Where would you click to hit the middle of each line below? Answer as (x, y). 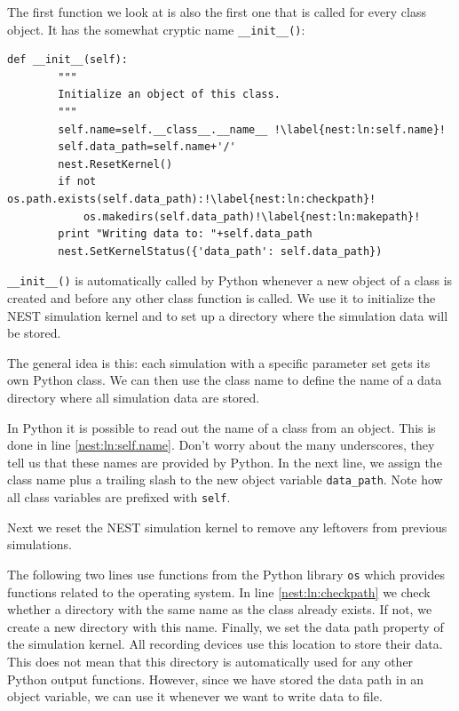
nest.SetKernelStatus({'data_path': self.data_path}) (220, 251)
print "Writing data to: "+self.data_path (185, 234)
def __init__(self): (68, 60)
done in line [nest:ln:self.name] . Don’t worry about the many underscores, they (221, 445)
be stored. (34, 333)
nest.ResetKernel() (115, 164)
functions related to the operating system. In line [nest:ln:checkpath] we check (219, 591)
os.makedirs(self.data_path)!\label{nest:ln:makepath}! (252, 216)
